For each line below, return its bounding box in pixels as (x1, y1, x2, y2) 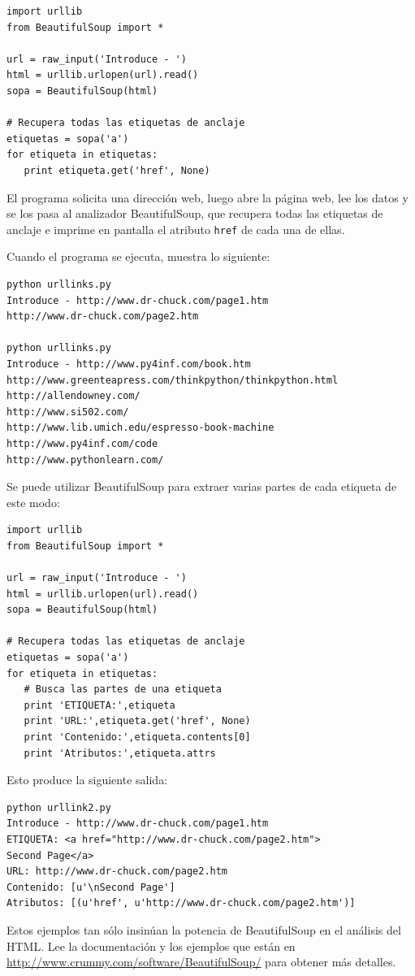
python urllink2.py (6, 801, 111, 813)
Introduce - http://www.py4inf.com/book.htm (6, 358, 251, 370)
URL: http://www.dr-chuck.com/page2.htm (6, 865, 228, 878)
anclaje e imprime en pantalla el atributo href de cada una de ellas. (6, 220, 345, 237)
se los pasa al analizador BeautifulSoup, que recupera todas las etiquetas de (6, 205, 383, 222)
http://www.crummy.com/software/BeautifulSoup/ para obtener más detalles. (6, 953, 396, 970)
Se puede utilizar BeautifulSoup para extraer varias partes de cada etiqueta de (6, 478, 397, 495)
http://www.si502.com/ (6, 406, 129, 418)
